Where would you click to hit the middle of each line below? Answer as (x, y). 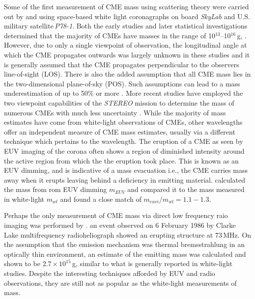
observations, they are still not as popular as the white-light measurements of (120, 283)
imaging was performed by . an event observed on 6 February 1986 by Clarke (120, 225)
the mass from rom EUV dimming (56, 189)
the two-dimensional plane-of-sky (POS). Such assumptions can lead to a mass (122, 83)
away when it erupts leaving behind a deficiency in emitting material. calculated (125, 179)
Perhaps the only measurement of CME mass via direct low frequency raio (116, 215)
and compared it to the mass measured (186, 189)
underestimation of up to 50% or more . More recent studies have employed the (124, 93)
